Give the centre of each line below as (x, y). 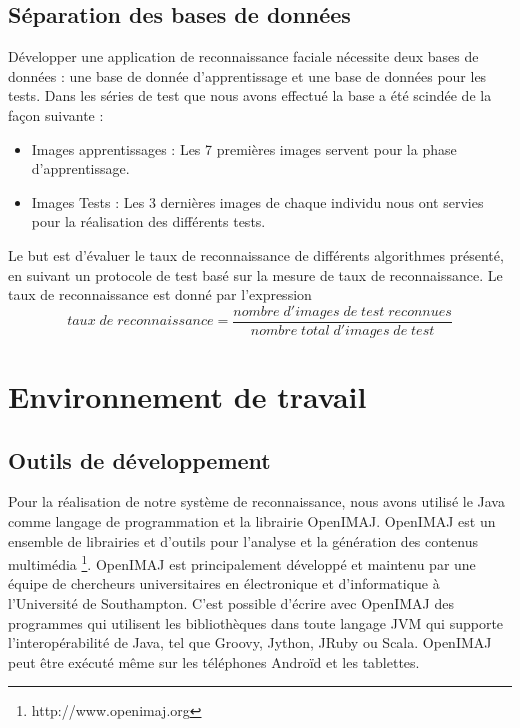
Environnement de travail (187, 395)
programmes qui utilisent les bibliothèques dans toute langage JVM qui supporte (256, 622)
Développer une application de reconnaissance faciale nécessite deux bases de (243, 56)
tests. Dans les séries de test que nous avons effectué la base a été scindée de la (250, 95)
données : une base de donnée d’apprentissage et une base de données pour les (247, 75)
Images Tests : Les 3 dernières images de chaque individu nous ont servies (257, 201)
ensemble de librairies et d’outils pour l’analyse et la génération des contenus (243, 540)
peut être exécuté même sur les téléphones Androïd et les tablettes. (214, 661)
